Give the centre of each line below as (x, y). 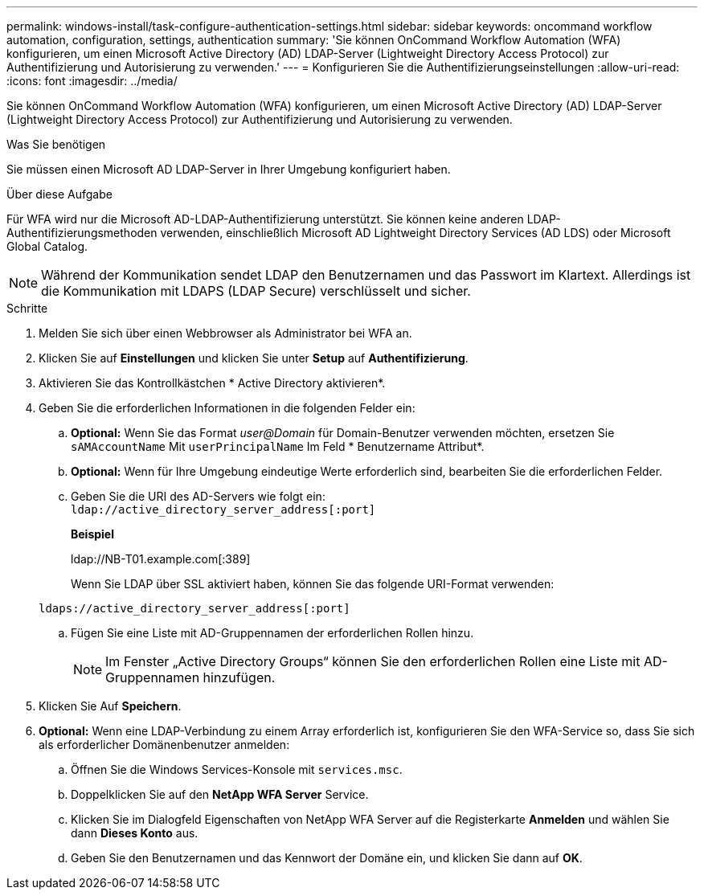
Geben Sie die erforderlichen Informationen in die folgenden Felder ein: (227, 408)
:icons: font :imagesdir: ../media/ (92, 81)
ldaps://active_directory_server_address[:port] (194, 608)
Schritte (27, 308)
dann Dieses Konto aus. (135, 833)
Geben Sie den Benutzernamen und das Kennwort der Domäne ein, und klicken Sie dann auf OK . (327, 858)
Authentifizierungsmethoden (82, 233)
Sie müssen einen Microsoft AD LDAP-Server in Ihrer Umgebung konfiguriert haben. (229, 169)
